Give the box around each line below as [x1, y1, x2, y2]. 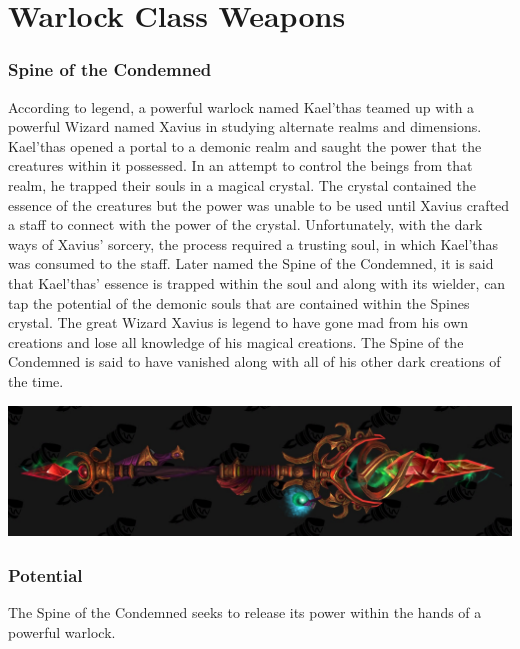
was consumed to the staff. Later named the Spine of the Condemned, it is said [8, 253, 494, 274]
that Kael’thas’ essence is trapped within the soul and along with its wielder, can [8, 272, 506, 293]
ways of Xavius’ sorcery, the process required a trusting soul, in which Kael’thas [8, 233, 499, 254]
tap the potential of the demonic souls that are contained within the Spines [8, 292, 470, 313]
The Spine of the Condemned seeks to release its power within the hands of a [8, 602, 482, 623]
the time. [8, 370, 64, 391]
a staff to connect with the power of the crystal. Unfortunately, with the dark [8, 214, 483, 235]
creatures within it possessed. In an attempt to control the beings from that [8, 155, 473, 176]
